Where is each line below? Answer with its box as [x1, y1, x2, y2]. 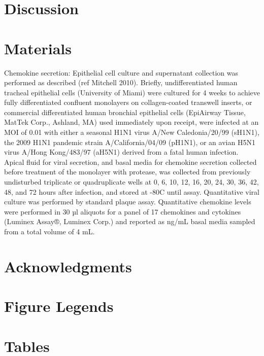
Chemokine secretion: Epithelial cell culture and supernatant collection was [4, 67, 238, 78]
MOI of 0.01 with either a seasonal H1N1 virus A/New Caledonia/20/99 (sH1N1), [4, 127, 259, 137]
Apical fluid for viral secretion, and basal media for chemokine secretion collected [4, 156, 257, 167]
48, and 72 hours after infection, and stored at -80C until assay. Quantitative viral [4, 186, 259, 197]
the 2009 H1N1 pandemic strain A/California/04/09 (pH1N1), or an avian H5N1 [4, 136, 255, 147]
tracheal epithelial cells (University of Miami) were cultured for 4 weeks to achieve [4, 87, 260, 97]
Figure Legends [4, 296, 114, 316]
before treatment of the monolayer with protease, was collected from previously [4, 166, 251, 177]
